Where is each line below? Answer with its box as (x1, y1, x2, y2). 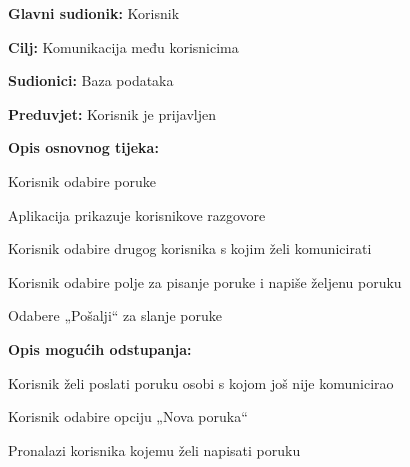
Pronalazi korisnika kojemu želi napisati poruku (8, 439, 301, 460)
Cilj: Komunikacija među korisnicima (8, 36, 239, 57)
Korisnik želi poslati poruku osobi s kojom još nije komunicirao (8, 372, 394, 393)
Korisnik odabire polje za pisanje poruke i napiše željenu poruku (8, 271, 402, 292)
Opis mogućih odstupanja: (8, 338, 192, 359)
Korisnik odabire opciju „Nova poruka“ (8, 406, 248, 427)
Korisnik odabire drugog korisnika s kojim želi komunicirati (8, 238, 372, 259)
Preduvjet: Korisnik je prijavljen (8, 103, 217, 124)
